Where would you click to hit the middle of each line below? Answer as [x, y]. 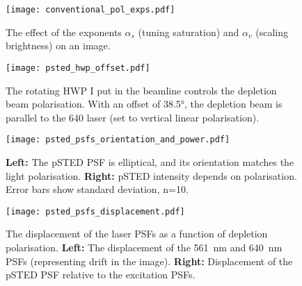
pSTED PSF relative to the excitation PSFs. [101, 275]
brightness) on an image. [58, 45]
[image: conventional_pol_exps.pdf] [90, 10]
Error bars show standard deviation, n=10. [97, 189]
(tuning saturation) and [189, 32]
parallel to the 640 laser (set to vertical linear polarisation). [133, 117]
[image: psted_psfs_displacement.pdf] [95, 211]
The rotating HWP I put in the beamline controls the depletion [141, 90]
